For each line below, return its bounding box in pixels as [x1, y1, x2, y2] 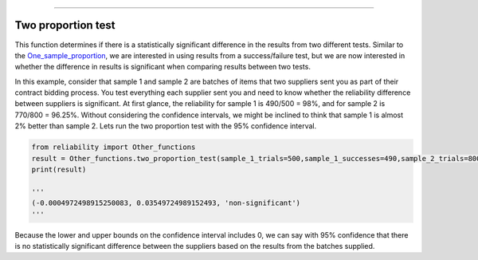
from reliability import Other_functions [31, 143, 196, 152]
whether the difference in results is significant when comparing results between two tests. [14, 62, 311, 72]
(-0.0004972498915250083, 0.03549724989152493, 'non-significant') [31, 199, 301, 207]
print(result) [31, 165, 87, 175]
